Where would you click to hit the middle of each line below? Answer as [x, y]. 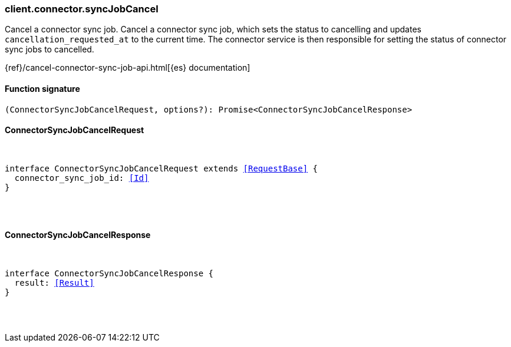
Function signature [42, 88]
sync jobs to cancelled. [50, 49]
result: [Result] [54, 283]
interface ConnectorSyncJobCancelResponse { [109, 274]
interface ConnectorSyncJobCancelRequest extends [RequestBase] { [161, 168]
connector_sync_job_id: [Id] [82, 178]
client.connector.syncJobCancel [82, 9]
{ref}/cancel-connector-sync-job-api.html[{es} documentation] [128, 68]
